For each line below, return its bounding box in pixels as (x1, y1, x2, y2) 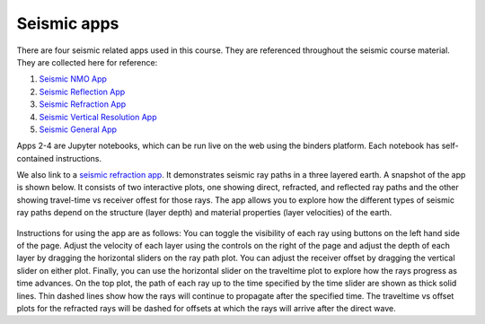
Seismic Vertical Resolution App (39, 111, 157, 122)
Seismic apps (16, 13, 119, 33)
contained (16, 153, 54, 163)
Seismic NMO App (39, 74, 108, 84)
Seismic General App (39, 124, 117, 135)
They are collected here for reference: (16, 57, 158, 67)
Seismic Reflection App (39, 86, 126, 97)
